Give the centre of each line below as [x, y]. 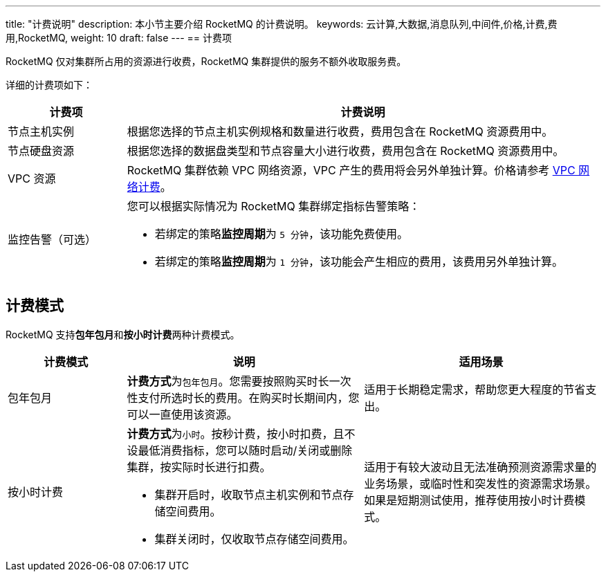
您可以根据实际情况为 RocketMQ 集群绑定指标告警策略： [274, 206]
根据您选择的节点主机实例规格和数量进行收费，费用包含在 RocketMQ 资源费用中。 [340, 131]
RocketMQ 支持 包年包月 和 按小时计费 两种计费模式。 [123, 334]
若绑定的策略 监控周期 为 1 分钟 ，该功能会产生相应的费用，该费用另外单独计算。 [359, 262]
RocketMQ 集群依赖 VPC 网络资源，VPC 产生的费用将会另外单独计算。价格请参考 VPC [351, 170]
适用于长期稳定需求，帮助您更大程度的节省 [475, 389]
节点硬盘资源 [41, 151]
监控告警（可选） [52, 239]
